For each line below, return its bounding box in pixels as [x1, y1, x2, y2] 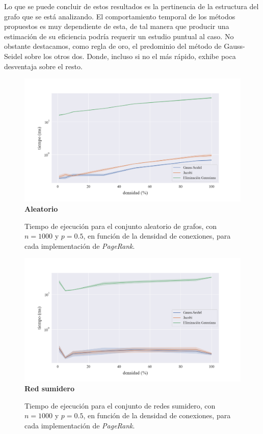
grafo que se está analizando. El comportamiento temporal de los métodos [4, 11, 235, 21]
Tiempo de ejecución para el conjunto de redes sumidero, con [24, 400, 216, 411]
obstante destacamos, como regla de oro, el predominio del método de [4, 41, 222, 51]
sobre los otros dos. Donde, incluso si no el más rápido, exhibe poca [24, 50, 236, 61]
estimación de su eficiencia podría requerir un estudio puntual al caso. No [4, 31, 234, 41]
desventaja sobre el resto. [4, 61, 83, 71]
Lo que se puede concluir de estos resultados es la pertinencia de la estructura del [4, 1, 259, 11]
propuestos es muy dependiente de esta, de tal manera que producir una [4, 21, 229, 32]
